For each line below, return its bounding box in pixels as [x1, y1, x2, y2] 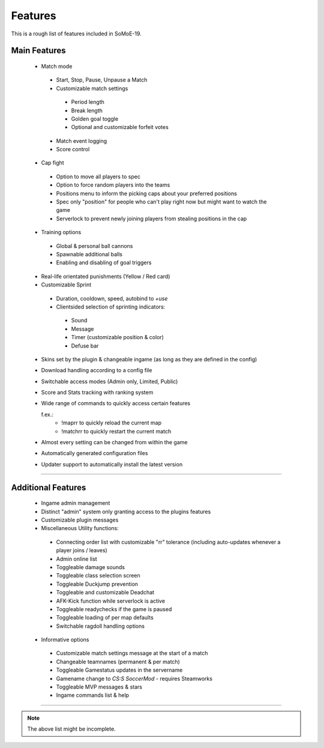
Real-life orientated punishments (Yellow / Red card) [41, 273, 170, 280]
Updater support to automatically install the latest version [41, 460, 183, 468]
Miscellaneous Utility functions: [41, 525, 119, 532]
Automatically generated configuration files [41, 450, 148, 457]
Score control [56, 146, 90, 153]
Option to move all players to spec [56, 173, 141, 180]
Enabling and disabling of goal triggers [56, 259, 152, 267]
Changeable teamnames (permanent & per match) [56, 658, 180, 665]
